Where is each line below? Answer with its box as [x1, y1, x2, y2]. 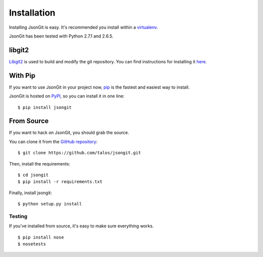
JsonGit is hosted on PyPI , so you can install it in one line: [9, 93, 125, 99]
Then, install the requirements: [9, 161, 71, 166]
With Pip [9, 71, 36, 80]
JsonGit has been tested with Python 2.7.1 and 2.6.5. [9, 33, 114, 39]
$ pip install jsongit [18, 105, 72, 110]
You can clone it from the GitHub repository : [9, 139, 97, 145]
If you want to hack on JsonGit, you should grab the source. [9, 129, 129, 136]
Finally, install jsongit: [9, 190, 52, 196]
